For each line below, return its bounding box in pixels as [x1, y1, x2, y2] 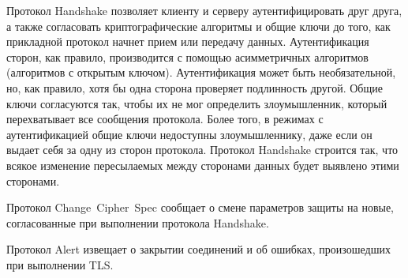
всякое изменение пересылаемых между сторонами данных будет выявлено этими [6, 156, 399, 173]
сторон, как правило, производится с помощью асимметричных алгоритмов [6, 48, 369, 65]
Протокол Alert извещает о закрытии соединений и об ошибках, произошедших [6, 241, 391, 257]
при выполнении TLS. [6, 256, 114, 272]
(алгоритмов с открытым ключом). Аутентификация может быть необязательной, [6, 64, 396, 81]
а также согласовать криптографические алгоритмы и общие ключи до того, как [6, 17, 391, 34]
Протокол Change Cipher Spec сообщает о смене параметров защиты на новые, [6, 199, 395, 216]
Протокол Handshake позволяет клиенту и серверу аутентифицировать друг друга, [6, 2, 402, 18]
